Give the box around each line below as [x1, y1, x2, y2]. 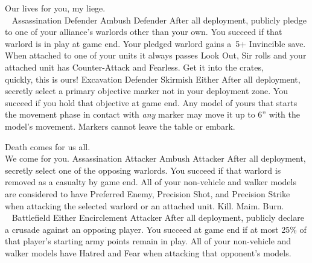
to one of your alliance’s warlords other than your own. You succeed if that [5, 25, 282, 38]
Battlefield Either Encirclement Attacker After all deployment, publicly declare [11, 211, 304, 224]
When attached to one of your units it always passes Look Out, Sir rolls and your [5, 49, 307, 62]
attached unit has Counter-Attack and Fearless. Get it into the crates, [5, 60, 264, 73]
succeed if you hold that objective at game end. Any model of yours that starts [5, 96, 298, 109]
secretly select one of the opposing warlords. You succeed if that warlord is [5, 163, 281, 176]
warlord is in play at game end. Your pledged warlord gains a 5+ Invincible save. [5, 37, 306, 49]
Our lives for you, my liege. [5, 2, 106, 14]
